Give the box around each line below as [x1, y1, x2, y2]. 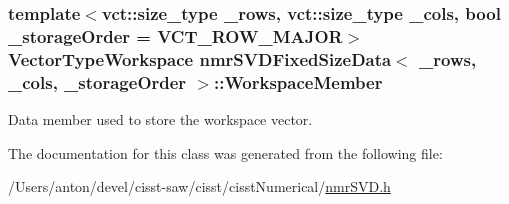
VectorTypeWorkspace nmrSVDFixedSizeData [8, 46, 392, 71]
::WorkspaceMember [214, 69, 383, 94]
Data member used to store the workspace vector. [8, 108, 313, 129]
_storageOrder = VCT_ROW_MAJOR [8, 23, 343, 48]
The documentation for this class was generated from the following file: [8, 142, 443, 163]
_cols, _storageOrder [8, 69, 187, 94]
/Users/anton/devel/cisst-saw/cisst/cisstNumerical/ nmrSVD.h [8, 176, 391, 197]
